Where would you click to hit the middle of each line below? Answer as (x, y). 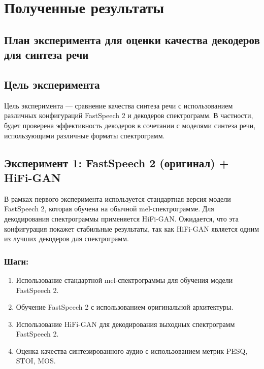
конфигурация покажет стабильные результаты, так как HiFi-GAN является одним (132, 228)
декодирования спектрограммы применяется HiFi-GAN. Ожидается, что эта (121, 218)
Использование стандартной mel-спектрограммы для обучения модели (124, 280)
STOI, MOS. (36, 361)
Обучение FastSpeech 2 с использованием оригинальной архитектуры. (125, 307)
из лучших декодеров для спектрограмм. (67, 238)
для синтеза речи (46, 54)
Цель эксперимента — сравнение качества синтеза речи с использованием (119, 105)
